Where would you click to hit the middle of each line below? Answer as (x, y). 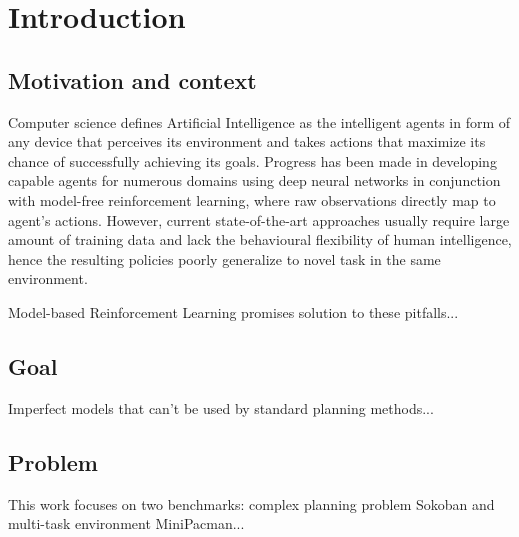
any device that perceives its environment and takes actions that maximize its (247, 141)
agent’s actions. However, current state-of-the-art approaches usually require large (259, 219)
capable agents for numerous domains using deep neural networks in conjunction (254, 180)
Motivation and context (132, 79)
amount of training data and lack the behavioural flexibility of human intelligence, (260, 239)
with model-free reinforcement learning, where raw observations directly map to (252, 199)
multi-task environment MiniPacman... (126, 523)
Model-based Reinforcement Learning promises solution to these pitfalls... (233, 311)
